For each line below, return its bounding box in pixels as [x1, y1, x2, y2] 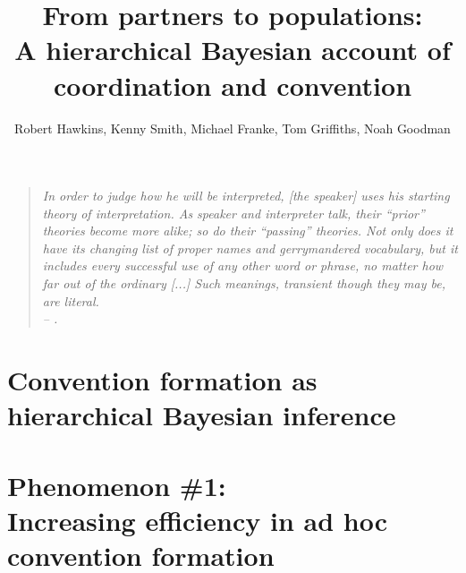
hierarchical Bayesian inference [7, 397, 396, 433]
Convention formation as [7, 362, 318, 398]
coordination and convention [53, 66, 412, 103]
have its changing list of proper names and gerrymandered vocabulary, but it [42, 238, 458, 257]
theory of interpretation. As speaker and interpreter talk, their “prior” [42, 203, 425, 222]
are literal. [42, 291, 99, 310]
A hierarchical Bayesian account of [14, 31, 451, 68]
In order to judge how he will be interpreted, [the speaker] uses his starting [42, 186, 450, 205]
